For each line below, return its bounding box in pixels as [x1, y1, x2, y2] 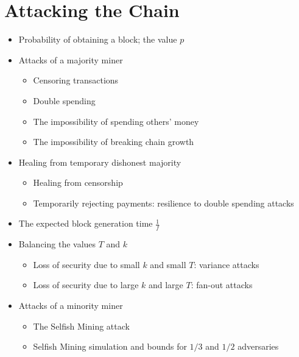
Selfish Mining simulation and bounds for [33, 340, 187, 353]
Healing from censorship [33, 176, 123, 189]
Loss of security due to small [33, 258, 140, 270]
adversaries [237, 340, 279, 353]
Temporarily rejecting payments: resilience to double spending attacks [33, 196, 294, 209]
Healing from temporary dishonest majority [18, 155, 181, 168]
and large [148, 278, 183, 291]
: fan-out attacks [191, 278, 253, 291]
